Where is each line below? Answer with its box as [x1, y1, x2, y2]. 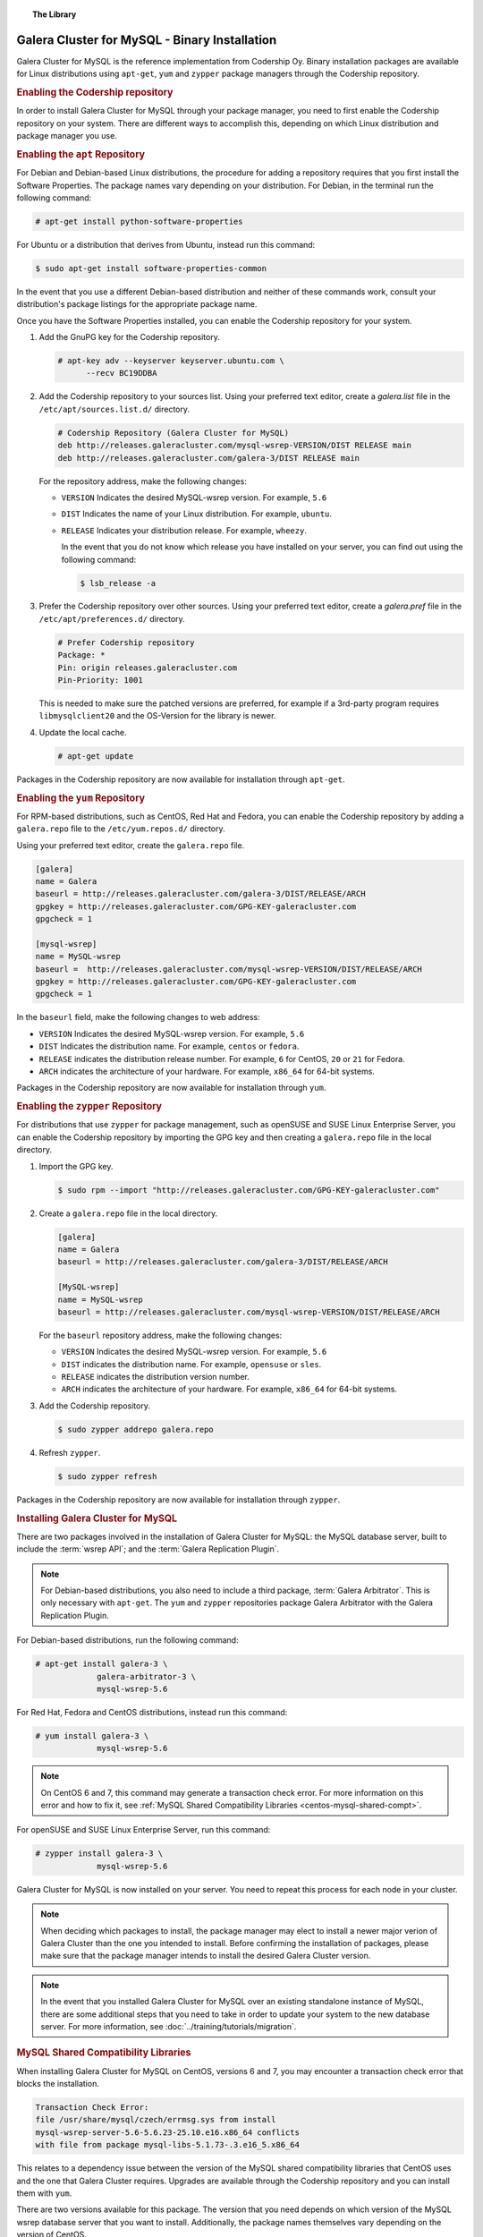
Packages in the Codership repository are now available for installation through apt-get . [16, 774, 345, 785]
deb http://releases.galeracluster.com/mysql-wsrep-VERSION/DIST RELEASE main [57, 440, 411, 451]
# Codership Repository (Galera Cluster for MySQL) [57, 428, 290, 438]
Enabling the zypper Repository [16, 1101, 163, 1113]
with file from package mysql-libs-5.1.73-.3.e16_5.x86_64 [35, 2139, 300, 2150]
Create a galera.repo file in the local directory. [38, 1208, 218, 1219]
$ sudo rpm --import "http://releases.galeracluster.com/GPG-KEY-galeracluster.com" [57, 1185, 440, 1195]
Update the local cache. [38, 727, 127, 737]
